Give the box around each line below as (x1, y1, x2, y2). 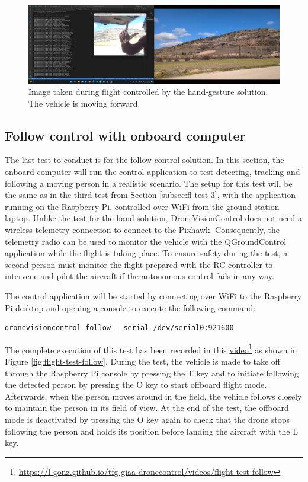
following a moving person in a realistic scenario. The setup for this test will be (5, 177, 293, 189)
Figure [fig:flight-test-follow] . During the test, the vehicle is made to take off (5, 355, 281, 368)
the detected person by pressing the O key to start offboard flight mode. (5, 378, 267, 391)
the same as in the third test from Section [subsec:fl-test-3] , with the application (5, 189, 296, 201)
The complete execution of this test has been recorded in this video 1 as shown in (5, 341, 297, 356)
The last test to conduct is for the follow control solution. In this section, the (5, 154, 284, 166)
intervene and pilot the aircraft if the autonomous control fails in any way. (5, 270, 274, 282)
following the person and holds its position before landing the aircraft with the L (5, 424, 298, 437)
